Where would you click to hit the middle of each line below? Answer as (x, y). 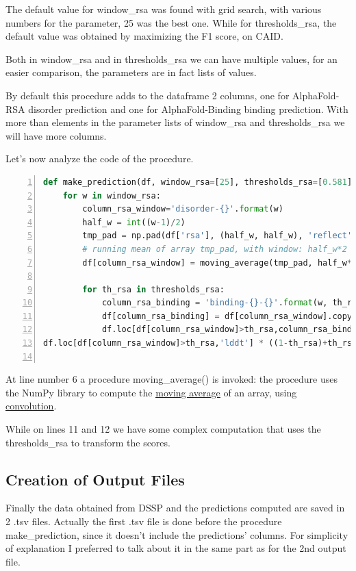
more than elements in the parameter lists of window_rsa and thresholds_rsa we (175, 122)
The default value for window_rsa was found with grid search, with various (164, 9)
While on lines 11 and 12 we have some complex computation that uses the (163, 429)
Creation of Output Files (95, 479)
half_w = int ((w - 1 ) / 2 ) (134, 222)
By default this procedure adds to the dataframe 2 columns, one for (148, 95)
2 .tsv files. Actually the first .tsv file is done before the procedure (144, 521)
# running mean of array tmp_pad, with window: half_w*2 (215, 249)
